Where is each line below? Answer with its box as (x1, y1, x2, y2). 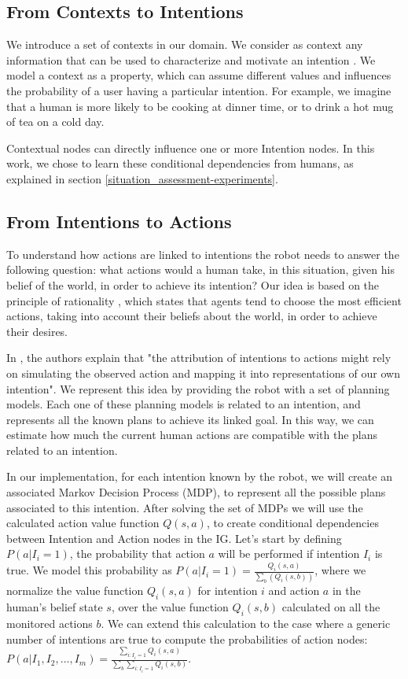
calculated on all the (281, 599, 380, 615)
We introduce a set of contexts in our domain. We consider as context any (6, 36, 363, 53)
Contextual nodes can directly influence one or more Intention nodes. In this (6, 139, 375, 156)
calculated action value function (6, 515, 160, 531)
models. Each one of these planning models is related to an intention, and (6, 396, 361, 412)
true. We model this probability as (6, 562, 172, 578)
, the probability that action (69, 545, 205, 562)
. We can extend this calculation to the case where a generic (101, 615, 391, 632)
